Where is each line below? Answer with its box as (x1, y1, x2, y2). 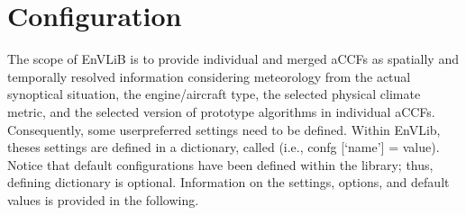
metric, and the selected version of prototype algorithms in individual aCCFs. (7, 102, 435, 121)
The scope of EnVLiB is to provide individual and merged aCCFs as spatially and (7, 49, 459, 68)
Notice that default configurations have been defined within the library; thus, (7, 155, 434, 174)
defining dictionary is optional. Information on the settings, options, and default (7, 173, 450, 192)
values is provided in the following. (7, 190, 199, 209)
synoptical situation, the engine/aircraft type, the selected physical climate (7, 85, 421, 103)
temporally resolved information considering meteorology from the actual (7, 67, 411, 85)
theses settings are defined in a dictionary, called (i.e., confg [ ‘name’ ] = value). (7, 138, 440, 157)
